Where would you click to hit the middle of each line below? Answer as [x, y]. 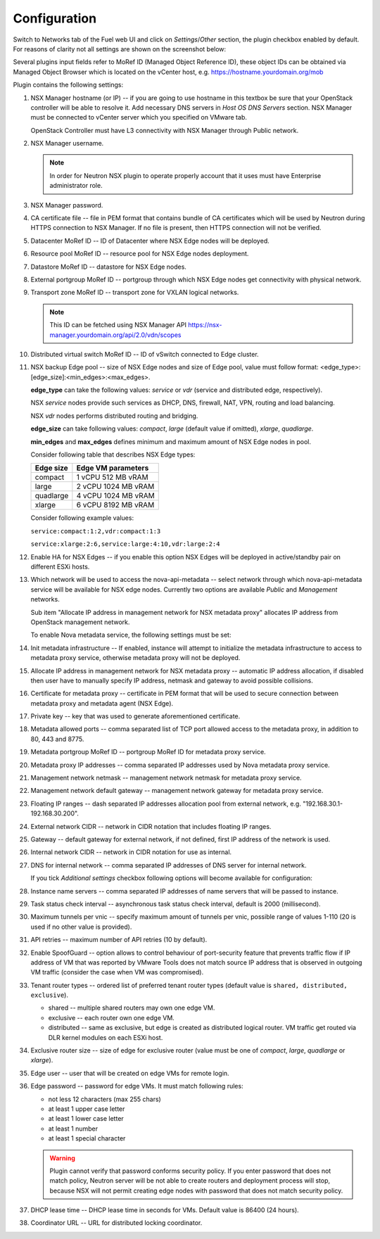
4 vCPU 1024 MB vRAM [115, 496]
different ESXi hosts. [60, 567]
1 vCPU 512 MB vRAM [112, 477]
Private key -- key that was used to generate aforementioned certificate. [135, 716]
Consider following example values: [82, 518]
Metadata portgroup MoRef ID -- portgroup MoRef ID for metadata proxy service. [148, 752]
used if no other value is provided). [81, 927]
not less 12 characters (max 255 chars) [104, 1099]
